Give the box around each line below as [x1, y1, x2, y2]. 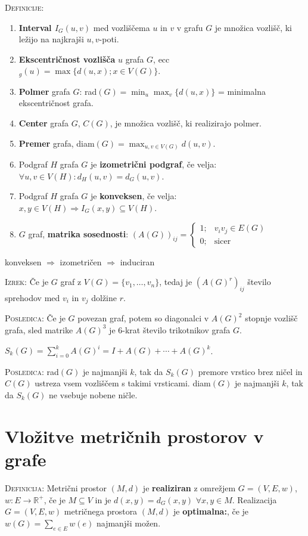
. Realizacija [232, 493, 277, 506]
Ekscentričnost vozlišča [18, 52, 116, 65]
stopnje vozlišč [245, 312, 298, 324]
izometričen [60, 255, 102, 268]
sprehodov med [5, 291, 60, 303]
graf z [60, 275, 82, 288]
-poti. [99, 33, 119, 45]
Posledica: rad [5, 365, 59, 377]
